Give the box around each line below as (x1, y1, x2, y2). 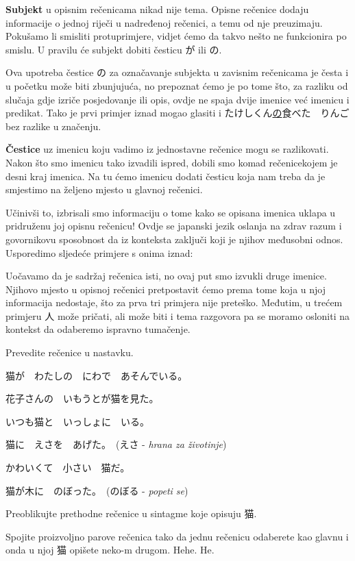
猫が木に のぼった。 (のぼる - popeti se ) (5, 483, 188, 497)
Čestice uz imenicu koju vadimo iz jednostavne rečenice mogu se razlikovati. (5, 142, 329, 156)
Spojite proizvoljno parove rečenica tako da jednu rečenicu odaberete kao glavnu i (5, 529, 349, 543)
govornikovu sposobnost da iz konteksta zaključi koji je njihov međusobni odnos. (5, 232, 343, 246)
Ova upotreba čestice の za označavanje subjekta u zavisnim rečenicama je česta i (5, 65, 349, 79)
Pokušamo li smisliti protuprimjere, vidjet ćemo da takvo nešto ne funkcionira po (5, 29, 347, 43)
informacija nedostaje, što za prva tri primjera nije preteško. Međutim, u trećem (5, 295, 343, 310)
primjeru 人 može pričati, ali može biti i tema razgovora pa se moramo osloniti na (5, 308, 350, 323)
